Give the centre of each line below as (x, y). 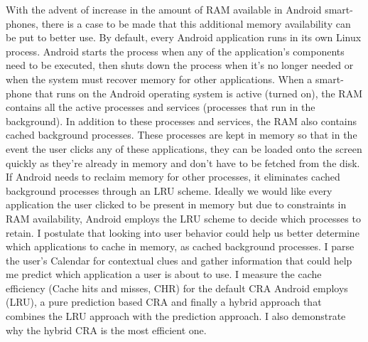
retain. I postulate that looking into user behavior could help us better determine (183, 232)
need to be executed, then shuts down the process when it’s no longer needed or (180, 65)
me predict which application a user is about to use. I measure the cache (164, 274)
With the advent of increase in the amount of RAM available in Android (164, 9)
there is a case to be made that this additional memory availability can (196, 23)
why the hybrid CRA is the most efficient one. (106, 330)
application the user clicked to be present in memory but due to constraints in (176, 204)
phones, (22, 23)
